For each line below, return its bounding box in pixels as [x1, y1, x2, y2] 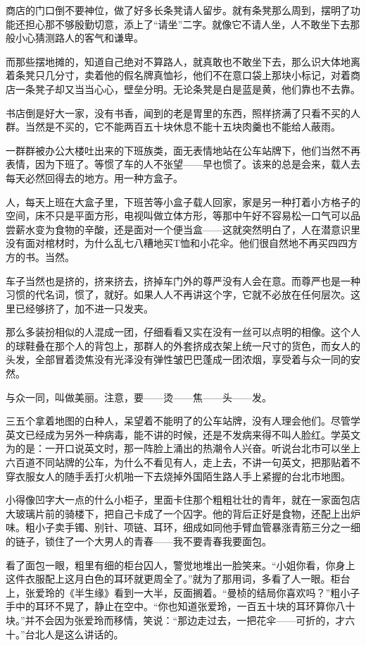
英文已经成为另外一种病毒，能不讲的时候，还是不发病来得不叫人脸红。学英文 [6, 427, 360, 441]
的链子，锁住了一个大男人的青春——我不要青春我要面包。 [6, 534, 272, 548]
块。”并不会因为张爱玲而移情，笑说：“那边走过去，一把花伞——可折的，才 [6, 612, 346, 627]
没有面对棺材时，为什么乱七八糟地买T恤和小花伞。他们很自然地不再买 [6, 236, 329, 250]
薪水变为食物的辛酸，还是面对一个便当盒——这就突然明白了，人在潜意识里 [15, 221, 360, 236]
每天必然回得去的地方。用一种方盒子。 [6, 170, 183, 185]
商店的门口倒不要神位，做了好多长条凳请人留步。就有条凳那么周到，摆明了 [6, 3, 351, 17]
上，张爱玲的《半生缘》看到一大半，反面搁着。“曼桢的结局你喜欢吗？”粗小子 [6, 585, 360, 599]
